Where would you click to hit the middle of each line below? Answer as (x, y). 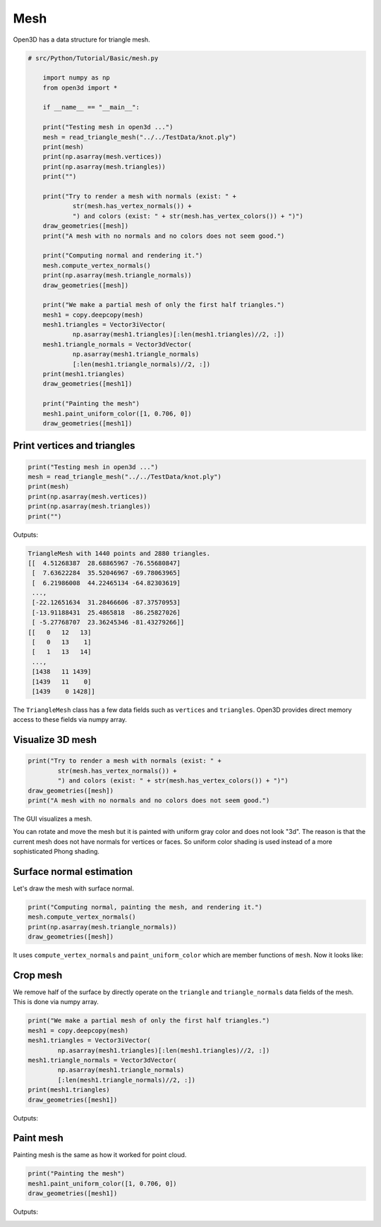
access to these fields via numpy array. (70, 720)
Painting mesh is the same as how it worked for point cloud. (100, 1155)
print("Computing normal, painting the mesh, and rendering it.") (145, 907)
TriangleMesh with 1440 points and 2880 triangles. (119, 553)
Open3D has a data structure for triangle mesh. (82, 40)
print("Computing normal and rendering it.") (123, 255)
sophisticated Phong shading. (56, 852)
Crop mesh (38, 975)
